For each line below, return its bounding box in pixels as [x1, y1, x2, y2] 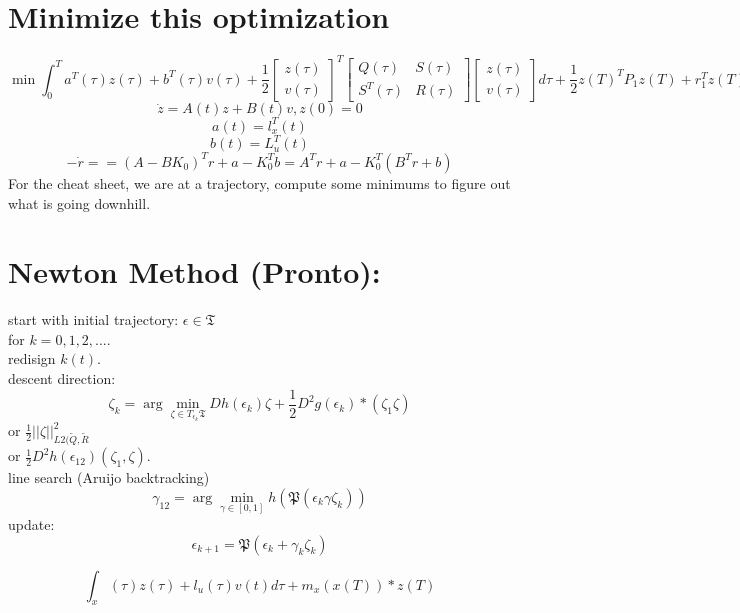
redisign [8, 348, 56, 369]
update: [8, 514, 55, 535]
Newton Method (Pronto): [8, 251, 381, 292]
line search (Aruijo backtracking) [8, 467, 210, 488]
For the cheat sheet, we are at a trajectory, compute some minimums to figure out [8, 172, 511, 193]
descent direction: [8, 368, 116, 388]
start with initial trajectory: [8, 309, 179, 330]
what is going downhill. [8, 192, 151, 213]
